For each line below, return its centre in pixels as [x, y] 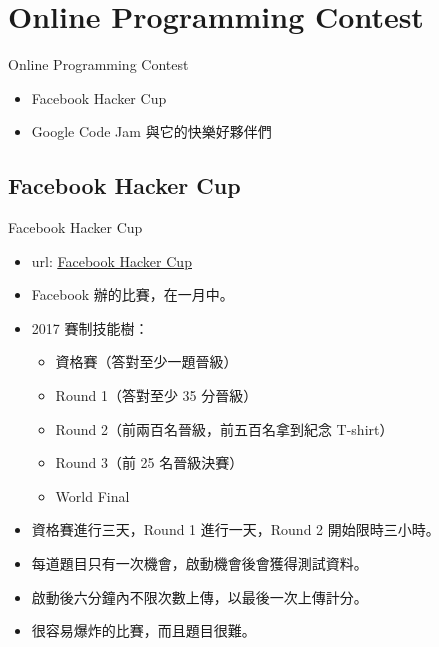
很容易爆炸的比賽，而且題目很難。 [143, 630]
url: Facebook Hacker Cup [111, 260]
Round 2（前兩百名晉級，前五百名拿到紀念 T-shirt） [224, 428]
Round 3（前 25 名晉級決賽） [149, 462]
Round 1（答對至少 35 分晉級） [156, 395]
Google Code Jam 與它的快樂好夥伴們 [151, 131]
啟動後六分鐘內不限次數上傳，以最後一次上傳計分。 [199, 596]
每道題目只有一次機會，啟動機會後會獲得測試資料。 [199, 563]
